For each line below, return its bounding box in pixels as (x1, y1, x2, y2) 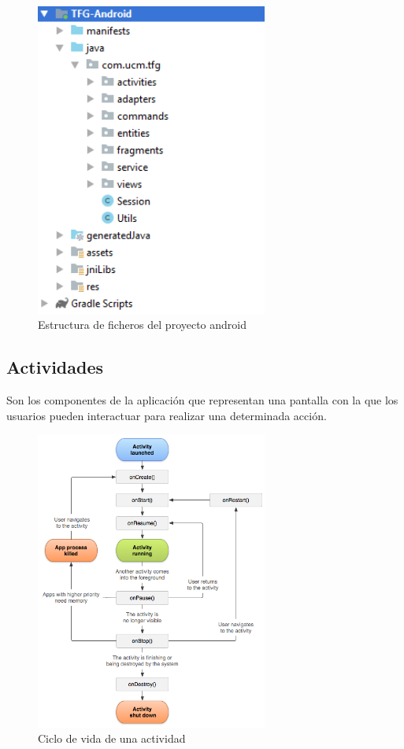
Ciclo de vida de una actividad (38, 730, 186, 747)
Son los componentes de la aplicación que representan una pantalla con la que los (6, 392, 398, 408)
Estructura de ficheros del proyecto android (38, 316, 247, 333)
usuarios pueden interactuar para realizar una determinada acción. (6, 407, 327, 423)
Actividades (6, 355, 104, 379)
